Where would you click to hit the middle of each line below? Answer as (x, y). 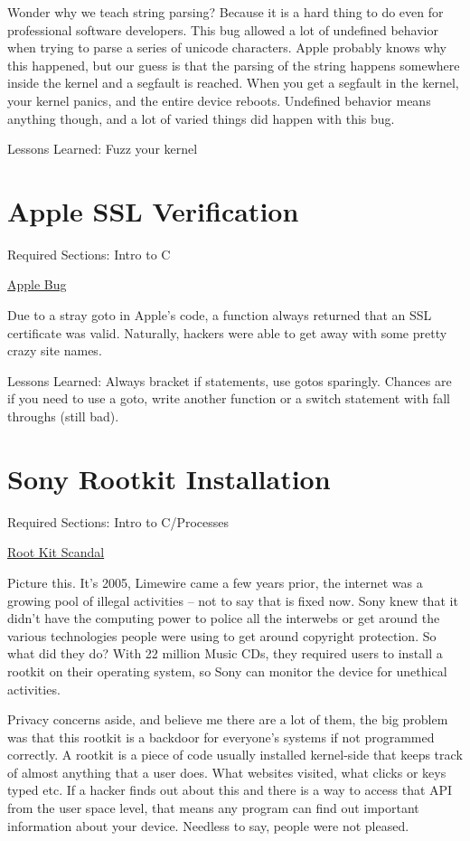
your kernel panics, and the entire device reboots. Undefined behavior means (219, 100)
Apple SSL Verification (153, 210)
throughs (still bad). (63, 416)
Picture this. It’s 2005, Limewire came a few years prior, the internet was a (215, 582)
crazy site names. (55, 350)
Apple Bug (37, 284)
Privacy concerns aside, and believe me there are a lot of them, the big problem (228, 719)
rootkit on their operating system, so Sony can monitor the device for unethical (227, 671)
